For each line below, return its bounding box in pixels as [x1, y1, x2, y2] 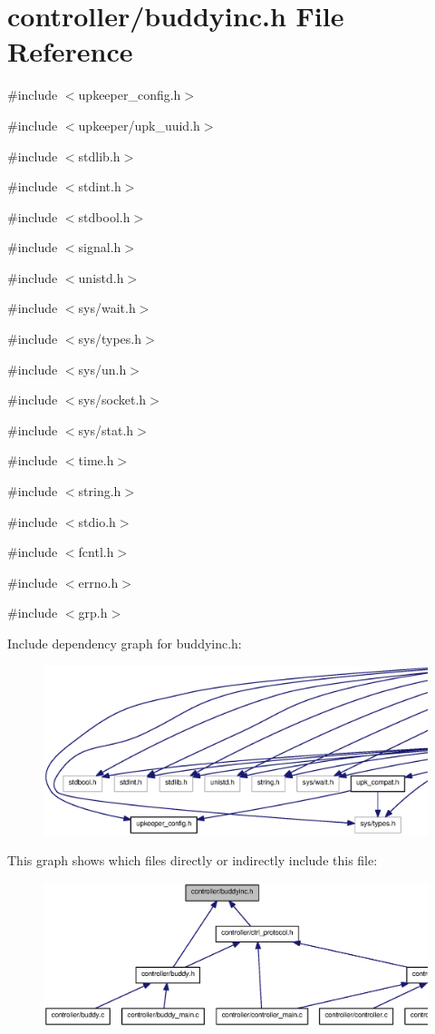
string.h [78, 482, 121, 501]
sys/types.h [78, 329, 142, 348]
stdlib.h [78, 146, 121, 165]
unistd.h [78, 268, 124, 287]
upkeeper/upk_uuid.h [78, 115, 200, 134]
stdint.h [78, 177, 121, 196]
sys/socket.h [78, 390, 147, 409]
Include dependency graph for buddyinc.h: [7, 634, 242, 652]
